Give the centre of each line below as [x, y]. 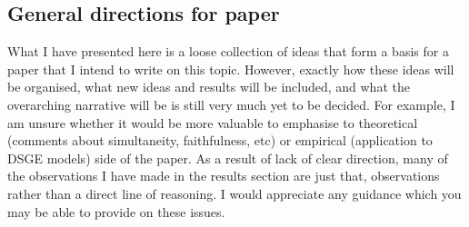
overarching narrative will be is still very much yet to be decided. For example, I [231, 104]
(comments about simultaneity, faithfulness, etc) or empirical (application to [220, 140]
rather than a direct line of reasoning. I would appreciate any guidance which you [234, 193]
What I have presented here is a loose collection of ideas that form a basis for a [228, 51]
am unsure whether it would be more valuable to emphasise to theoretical [213, 122]
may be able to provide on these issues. [116, 211]
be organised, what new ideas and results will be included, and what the [209, 87]
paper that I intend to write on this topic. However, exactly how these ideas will [231, 69]
